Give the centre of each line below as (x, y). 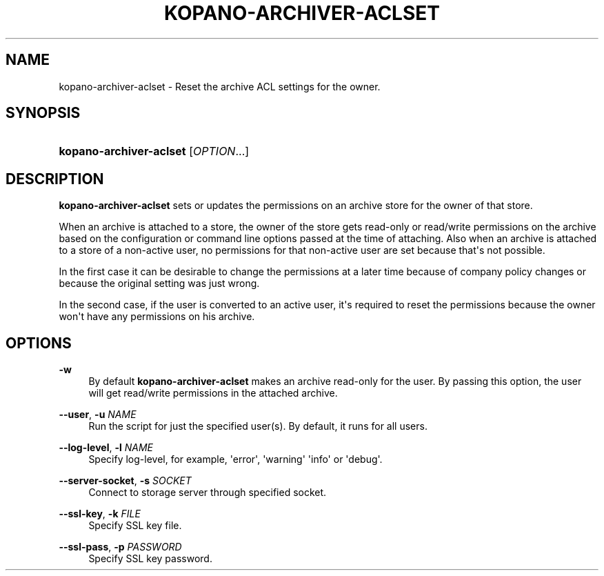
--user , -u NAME (98, 415)
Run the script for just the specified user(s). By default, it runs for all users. (258, 426)
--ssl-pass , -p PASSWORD (120, 547)
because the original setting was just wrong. (159, 284)
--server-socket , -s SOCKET (125, 481)
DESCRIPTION (55, 179)
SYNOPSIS (43, 113)
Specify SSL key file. (135, 526)
